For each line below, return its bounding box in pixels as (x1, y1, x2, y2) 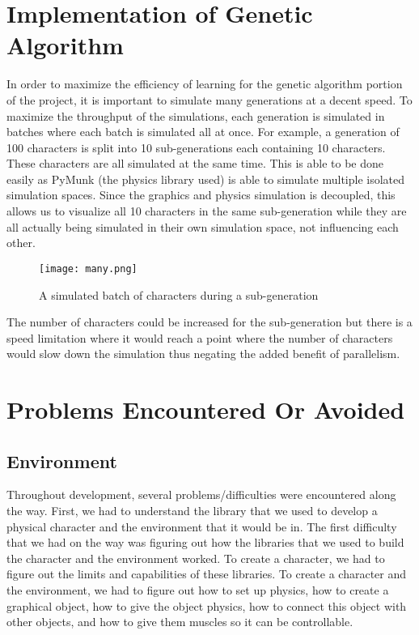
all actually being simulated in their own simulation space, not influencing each (6, 218, 399, 235)
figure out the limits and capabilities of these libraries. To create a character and (6, 565, 407, 582)
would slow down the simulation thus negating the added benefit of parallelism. (6, 345, 400, 362)
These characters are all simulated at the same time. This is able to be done (6, 155, 383, 172)
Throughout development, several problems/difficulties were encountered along (6, 486, 396, 503)
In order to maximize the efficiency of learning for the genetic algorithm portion (6, 75, 403, 92)
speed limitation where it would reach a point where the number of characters (6, 329, 393, 346)
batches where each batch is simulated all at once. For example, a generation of (6, 123, 400, 140)
